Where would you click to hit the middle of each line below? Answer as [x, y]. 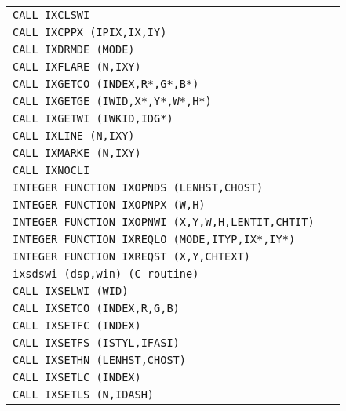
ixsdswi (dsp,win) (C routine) [106, 274]
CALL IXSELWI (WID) [71, 291]
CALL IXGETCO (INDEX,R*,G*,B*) [106, 84]
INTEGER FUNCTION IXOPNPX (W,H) [109, 205]
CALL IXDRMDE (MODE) [74, 49]
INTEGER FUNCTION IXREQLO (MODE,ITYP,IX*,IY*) [154, 239]
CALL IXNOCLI [51, 170]
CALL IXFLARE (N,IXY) [77, 67]
